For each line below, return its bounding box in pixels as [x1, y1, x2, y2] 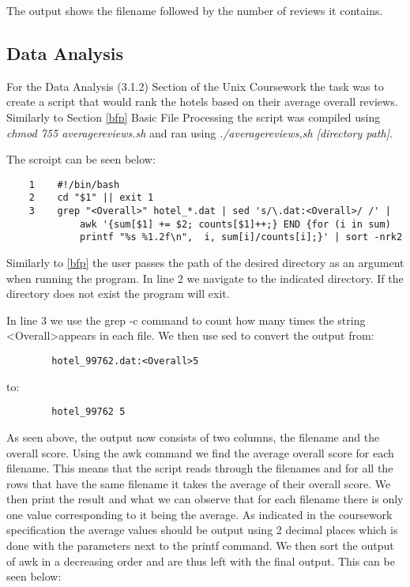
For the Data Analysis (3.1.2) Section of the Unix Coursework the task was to [6, 77, 384, 94]
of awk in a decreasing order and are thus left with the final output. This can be [6, 552, 395, 569]
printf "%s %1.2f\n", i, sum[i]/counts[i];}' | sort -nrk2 [80, 231, 403, 243]
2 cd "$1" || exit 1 [28, 192, 154, 204]
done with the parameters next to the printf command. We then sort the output [6, 537, 394, 554]
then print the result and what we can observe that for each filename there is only [6, 491, 404, 507]
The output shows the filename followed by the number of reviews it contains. [6, 2, 383, 18]
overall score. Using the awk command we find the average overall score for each [6, 444, 394, 461]
